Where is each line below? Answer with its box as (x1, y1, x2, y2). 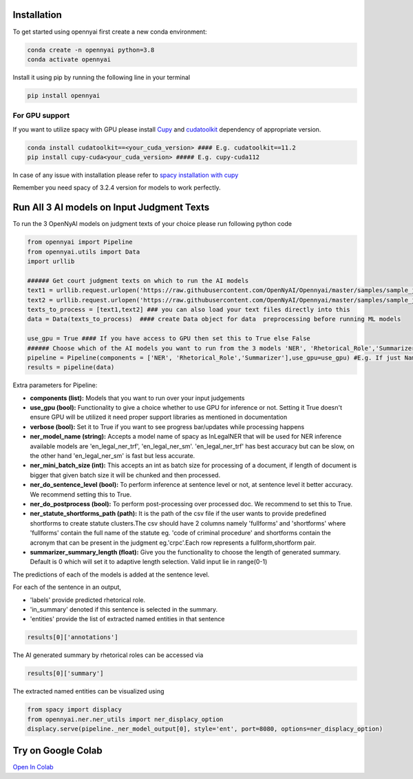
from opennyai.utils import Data (27, 248, 140, 256)
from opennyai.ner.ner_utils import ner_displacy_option (27, 715, 224, 723)
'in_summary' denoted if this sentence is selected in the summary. (30, 605, 218, 613)
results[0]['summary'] (27, 669, 104, 678)
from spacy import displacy (27, 706, 122, 714)
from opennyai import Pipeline (27, 238, 134, 246)
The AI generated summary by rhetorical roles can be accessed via (12, 651, 204, 659)
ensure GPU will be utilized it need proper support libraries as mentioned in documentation (30, 413, 288, 422)
